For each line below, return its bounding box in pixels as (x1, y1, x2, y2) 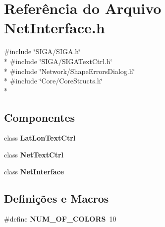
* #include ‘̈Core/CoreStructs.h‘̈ (4, 76, 103, 86)
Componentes (4, 109, 75, 125)
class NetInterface (4, 166, 64, 176)
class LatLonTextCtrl (4, 133, 76, 143)
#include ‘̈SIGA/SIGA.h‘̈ (4, 46, 81, 57)
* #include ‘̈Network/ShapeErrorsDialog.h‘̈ (4, 66, 135, 76)
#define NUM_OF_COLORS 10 (4, 214, 116, 224)
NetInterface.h (4, 17, 105, 38)
